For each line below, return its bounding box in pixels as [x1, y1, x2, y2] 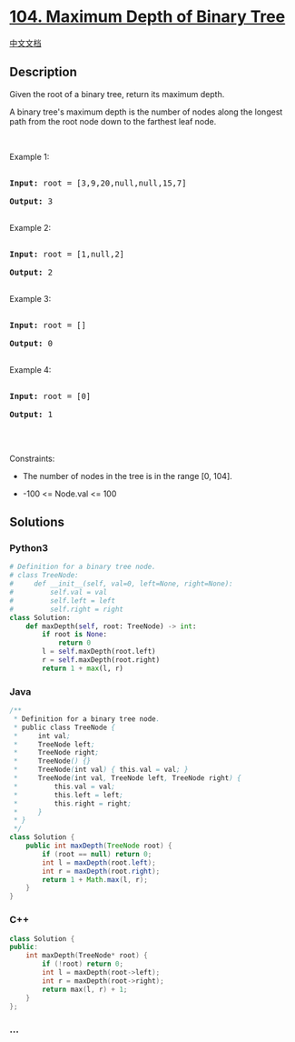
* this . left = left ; [13, 790, 124, 799]
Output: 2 [9, 266, 53, 277]
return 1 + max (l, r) [42, 664, 124, 673]
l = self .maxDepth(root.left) [42, 647, 156, 656]
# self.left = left [9, 596, 116, 606]
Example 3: [9, 293, 52, 304]
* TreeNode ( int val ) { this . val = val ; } [13, 766, 189, 775]
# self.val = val [9, 588, 107, 597]
